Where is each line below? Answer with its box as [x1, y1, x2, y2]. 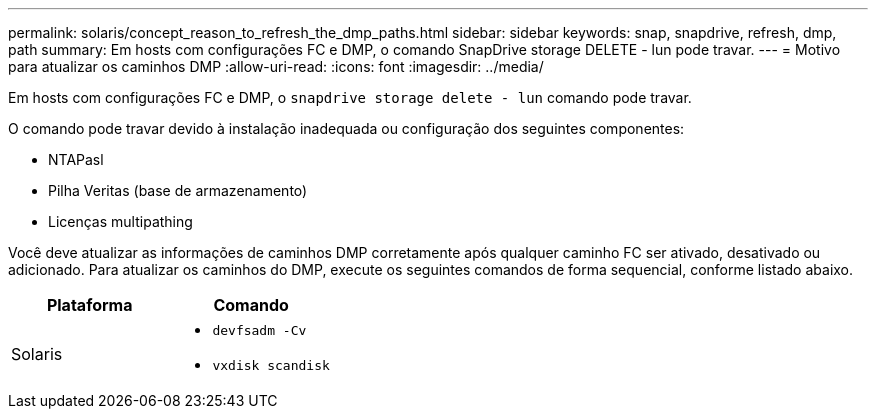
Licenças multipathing [48, 213, 193, 230]
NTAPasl [48, 151, 104, 168]
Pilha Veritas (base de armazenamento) [48, 182, 308, 199]
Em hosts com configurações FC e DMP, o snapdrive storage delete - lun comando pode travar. [8, 89, 692, 106]
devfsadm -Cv [212, 323, 307, 338]
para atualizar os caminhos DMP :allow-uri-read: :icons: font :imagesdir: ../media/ [8, 58, 544, 75]
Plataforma [46, 295, 133, 315]
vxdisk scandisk [212, 358, 330, 373]
